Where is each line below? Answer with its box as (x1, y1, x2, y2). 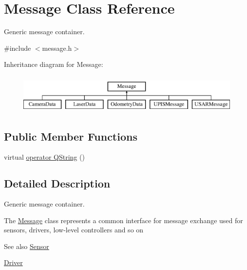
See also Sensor (4, 241, 49, 251)
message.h (42, 42, 72, 53)
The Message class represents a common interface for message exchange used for (4, 215, 243, 225)
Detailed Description (4, 176, 111, 191)
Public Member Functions (4, 129, 137, 144)
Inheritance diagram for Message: (4, 59, 103, 69)
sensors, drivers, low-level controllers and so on (4, 225, 144, 235)
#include (4, 42, 31, 53)
